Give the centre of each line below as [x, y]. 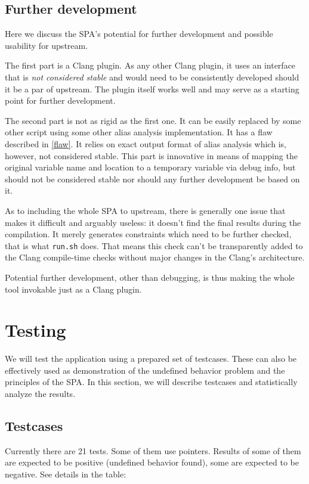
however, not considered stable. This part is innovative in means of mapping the [151, 155]
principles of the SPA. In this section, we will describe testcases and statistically [151, 382]
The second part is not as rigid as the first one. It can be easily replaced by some [153, 120]
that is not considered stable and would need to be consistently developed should [152, 77]
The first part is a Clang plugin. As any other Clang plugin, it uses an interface [150, 65]
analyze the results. [40, 394]
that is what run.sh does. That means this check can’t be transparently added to [154, 245]
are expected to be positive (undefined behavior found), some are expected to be [152, 462]
